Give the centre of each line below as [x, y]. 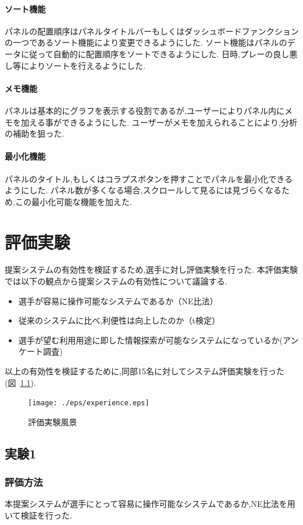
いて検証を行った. [39, 515]
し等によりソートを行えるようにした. [75, 65]
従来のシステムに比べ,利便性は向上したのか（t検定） [119, 320]
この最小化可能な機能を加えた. [73, 201]
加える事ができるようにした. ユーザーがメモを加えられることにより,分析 [159, 122]
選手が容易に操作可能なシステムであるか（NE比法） [118, 300]
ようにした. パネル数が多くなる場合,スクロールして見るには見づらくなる [143, 190]
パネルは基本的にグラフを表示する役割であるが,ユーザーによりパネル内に [145, 110]
